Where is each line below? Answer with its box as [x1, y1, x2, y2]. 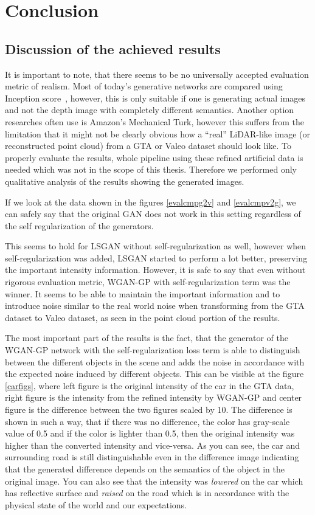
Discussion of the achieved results [5, 39, 221, 58]
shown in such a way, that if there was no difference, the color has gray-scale [5, 415, 290, 427]
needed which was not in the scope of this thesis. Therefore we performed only [5, 163, 297, 176]
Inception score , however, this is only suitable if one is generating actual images [5, 91, 306, 104]
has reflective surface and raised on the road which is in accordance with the [5, 486, 289, 499]
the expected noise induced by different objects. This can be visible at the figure [5, 367, 304, 380]
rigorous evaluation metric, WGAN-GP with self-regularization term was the [5, 275, 291, 288]
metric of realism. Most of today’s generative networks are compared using [5, 80, 283, 92]
